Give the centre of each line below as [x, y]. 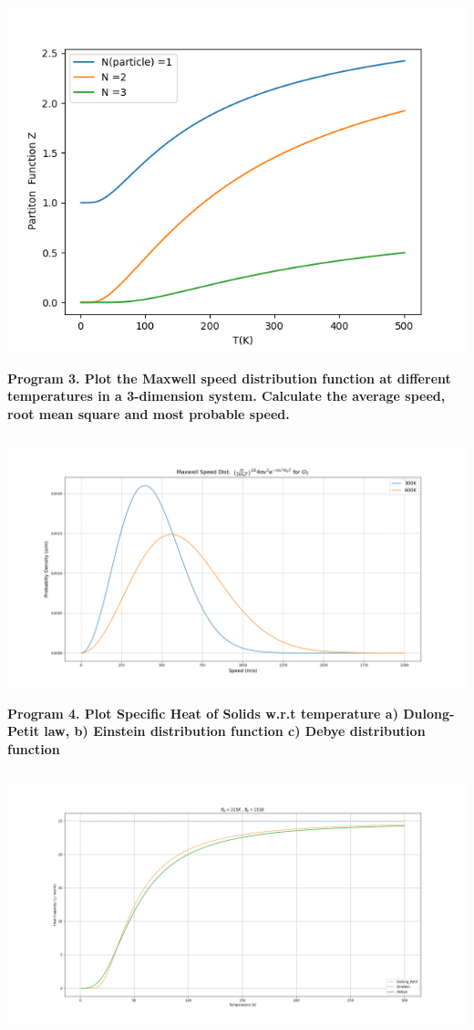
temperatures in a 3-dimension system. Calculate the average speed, [227, 396]
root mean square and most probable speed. [149, 413]
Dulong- [429, 713]
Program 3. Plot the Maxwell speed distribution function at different [229, 378]
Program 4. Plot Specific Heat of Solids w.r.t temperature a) [203, 713]
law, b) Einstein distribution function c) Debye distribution [235, 731]
